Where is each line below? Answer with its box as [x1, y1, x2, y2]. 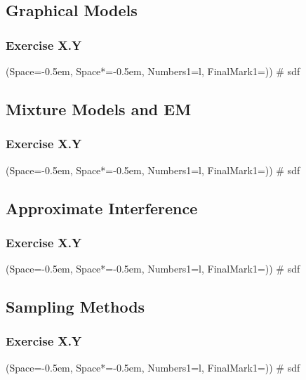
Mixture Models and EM [6, 98, 192, 119]
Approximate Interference [6, 197, 198, 218]
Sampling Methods [6, 296, 145, 317]
